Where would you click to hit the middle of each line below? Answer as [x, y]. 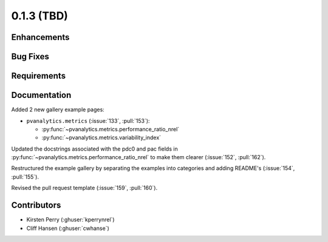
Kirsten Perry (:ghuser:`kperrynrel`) [70, 220]
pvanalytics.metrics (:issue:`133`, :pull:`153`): [88, 120]
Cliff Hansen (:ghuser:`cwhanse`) [68, 228]
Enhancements [40, 37]
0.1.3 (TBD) [39, 16]
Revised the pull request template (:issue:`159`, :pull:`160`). [84, 188]
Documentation [41, 95]
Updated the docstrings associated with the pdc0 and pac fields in [95, 149]
